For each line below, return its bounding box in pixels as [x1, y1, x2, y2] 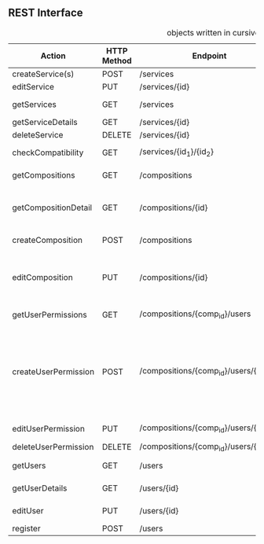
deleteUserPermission [12, 442, 94, 453]
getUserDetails [12, 483, 68, 494]
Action [40, 50, 67, 61]
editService [12, 81, 55, 92]
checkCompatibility [12, 147, 84, 158]
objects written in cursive [166, 27, 260, 38]
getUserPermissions [12, 309, 88, 320]
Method [101, 55, 132, 66]
